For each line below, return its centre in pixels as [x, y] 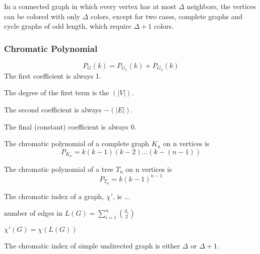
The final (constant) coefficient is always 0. [70, 126]
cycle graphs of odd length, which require [68, 26]
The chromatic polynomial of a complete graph [77, 143]
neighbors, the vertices [221, 6]
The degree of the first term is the [57, 92]
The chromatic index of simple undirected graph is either [92, 246]
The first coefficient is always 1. [53, 75]
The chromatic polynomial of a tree [59, 169]
